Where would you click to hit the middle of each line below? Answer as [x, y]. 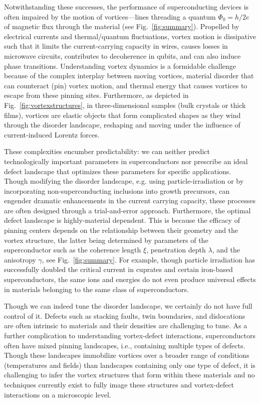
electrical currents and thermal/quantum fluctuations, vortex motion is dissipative [130, 36]
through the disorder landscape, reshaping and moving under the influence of [122, 125]
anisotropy [20, 259]
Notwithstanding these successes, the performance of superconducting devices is [126, 7]
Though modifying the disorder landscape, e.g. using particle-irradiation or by [124, 181]
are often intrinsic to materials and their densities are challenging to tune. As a [126, 325]
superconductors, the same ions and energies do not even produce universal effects [130, 279]
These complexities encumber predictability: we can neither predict [107, 151]
